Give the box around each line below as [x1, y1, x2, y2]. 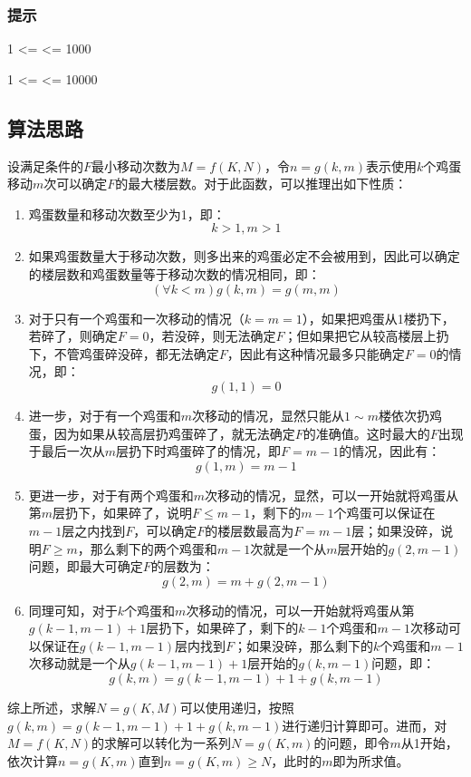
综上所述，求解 [7, 698, 96, 717]
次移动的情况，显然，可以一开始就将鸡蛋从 [205, 485, 459, 504]
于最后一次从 [28, 442, 105, 461]
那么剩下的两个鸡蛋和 [90, 539, 217, 558]
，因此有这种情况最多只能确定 [226, 344, 405, 363]
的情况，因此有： [339, 442, 441, 461]
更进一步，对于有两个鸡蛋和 [28, 485, 194, 504]
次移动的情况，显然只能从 [192, 405, 345, 424]
